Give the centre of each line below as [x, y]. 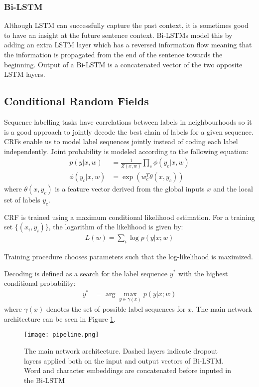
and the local [233, 188]
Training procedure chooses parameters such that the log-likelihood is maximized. [129, 256]
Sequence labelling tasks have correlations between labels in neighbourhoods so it [128, 121]
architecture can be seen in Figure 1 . [60, 318]
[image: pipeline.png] [62, 335]
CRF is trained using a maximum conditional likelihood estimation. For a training [129, 217]
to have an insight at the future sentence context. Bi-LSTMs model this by [118, 35]
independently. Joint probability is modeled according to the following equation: [126, 151]
